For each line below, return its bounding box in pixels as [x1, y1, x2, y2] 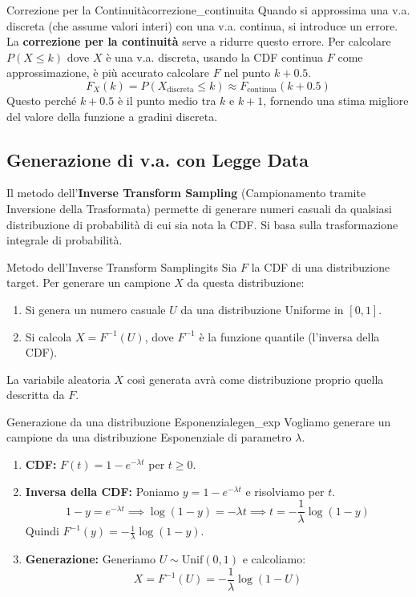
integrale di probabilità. [6, 232, 123, 248]
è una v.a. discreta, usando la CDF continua [106, 48, 324, 65]
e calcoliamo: [242, 551, 306, 567]
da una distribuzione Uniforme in [180, 301, 344, 317]
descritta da [6, 386, 65, 403]
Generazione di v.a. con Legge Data [6, 147, 309, 171]
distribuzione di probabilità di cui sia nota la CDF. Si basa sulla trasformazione [6, 216, 398, 232]
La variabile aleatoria [6, 370, 111, 387]
